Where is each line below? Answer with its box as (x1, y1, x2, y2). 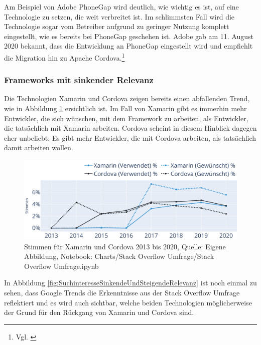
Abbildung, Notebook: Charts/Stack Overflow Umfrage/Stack (24, 251, 214, 261)
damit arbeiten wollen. (4, 142, 73, 153)
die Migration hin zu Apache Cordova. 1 (4, 51, 125, 63)
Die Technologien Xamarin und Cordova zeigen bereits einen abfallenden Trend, (4, 93, 250, 104)
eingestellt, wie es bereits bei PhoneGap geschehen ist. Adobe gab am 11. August (4, 31, 253, 41)
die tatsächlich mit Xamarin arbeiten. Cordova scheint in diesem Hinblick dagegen (4, 123, 257, 133)
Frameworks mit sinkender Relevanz (4, 74, 154, 86)
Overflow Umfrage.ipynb (24, 260, 99, 271)
